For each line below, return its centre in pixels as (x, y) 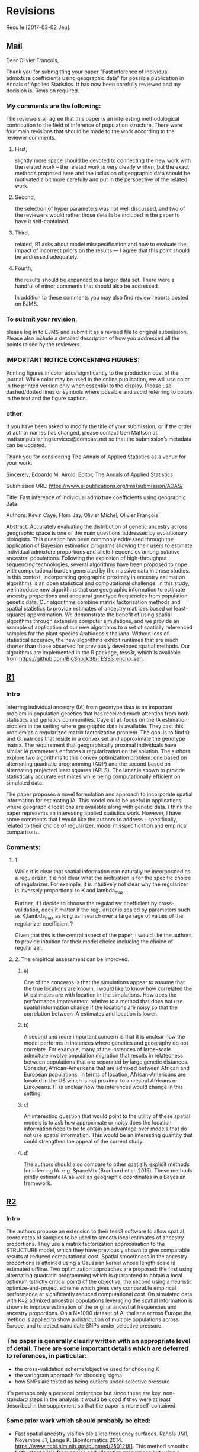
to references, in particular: (46, 1356)
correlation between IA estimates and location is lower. (90, 1013)
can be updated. (26, 445)
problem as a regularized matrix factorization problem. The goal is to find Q (98, 732)
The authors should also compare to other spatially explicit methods (106, 1164)
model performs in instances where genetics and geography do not (106, 1043)
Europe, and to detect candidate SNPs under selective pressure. (84, 1326)
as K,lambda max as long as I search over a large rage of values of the (99, 916)
